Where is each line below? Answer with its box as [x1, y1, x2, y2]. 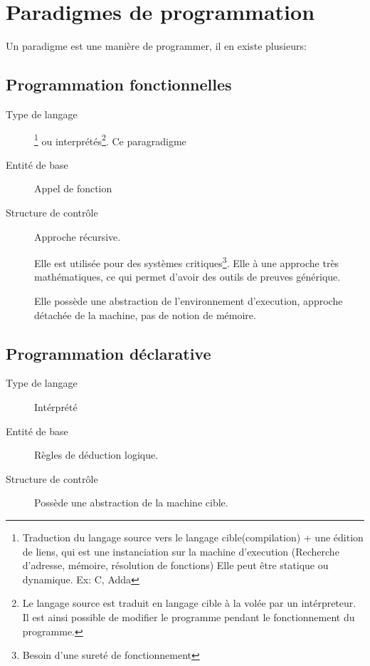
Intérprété [34, 399, 78, 414]
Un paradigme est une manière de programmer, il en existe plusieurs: [6, 38, 307, 53]
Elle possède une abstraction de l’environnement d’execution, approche [34, 293, 343, 308]
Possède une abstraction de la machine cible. [34, 495, 228, 510]
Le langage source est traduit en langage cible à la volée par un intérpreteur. [22, 595, 356, 610]
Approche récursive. [34, 229, 121, 244]
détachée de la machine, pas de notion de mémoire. [34, 307, 256, 322]
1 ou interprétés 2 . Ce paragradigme [34, 131, 186, 148]
